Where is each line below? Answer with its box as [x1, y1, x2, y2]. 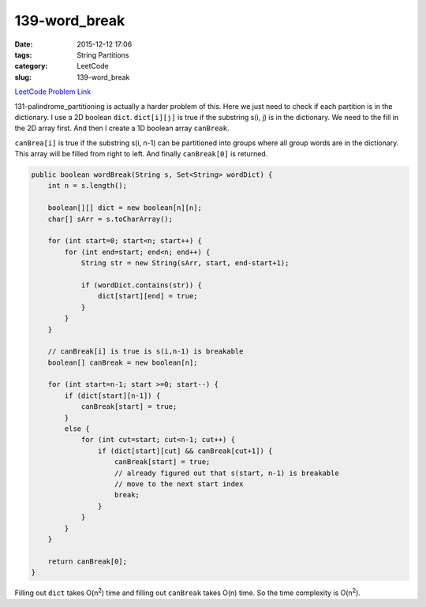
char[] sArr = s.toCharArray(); [47, 214, 174, 223]
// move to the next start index [114, 479, 244, 489]
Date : [14, 39, 33, 49]
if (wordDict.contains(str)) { [80, 280, 203, 290]
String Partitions [77, 50, 129, 59]
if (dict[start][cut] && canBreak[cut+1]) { [97, 446, 273, 455]
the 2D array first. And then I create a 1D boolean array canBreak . [14, 123, 230, 133]
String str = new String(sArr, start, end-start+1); [80, 259, 290, 268]
